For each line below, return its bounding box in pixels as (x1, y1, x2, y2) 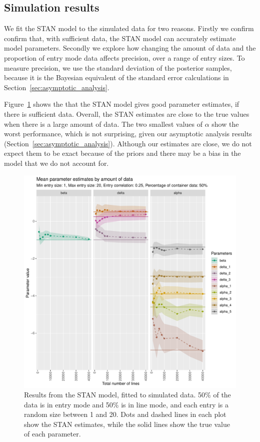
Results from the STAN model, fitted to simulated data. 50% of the (24, 389, 231, 400)
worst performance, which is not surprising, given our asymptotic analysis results (4, 128, 252, 139)
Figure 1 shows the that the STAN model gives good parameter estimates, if (4, 99, 239, 109)
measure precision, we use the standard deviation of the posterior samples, (4, 62, 232, 73)
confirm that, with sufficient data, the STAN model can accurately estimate (4, 33, 236, 43)
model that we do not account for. (4, 157, 109, 168)
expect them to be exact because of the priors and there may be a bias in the (4, 148, 241, 158)
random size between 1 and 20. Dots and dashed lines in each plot (24, 409, 226, 419)
